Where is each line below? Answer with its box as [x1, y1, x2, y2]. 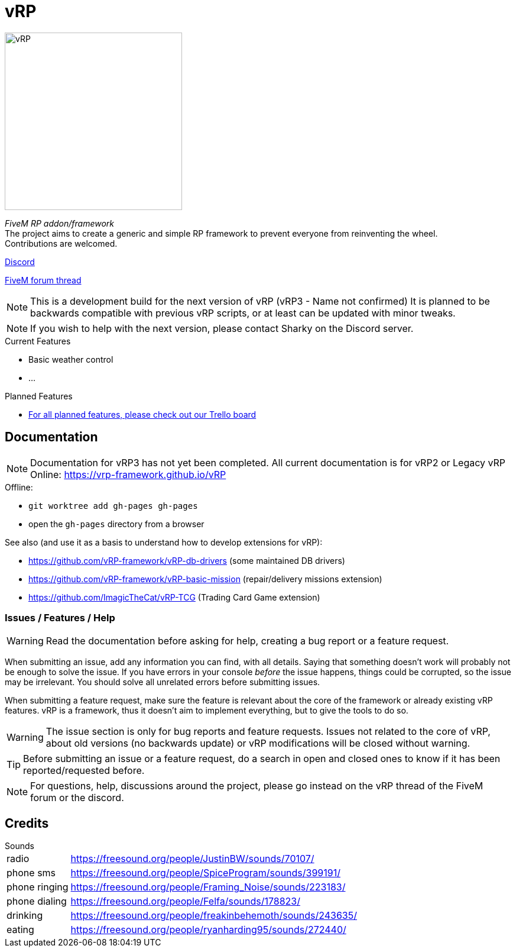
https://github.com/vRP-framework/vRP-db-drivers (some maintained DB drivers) [28, 555, 345, 566]
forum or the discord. [30, 792, 124, 804]
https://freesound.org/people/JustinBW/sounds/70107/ [70, 853, 314, 865]
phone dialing [7, 895, 67, 908]
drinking [7, 909, 43, 922]
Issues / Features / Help [5, 611, 115, 624]
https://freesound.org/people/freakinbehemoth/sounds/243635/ [70, 909, 358, 922]
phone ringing [7, 881, 69, 893]
